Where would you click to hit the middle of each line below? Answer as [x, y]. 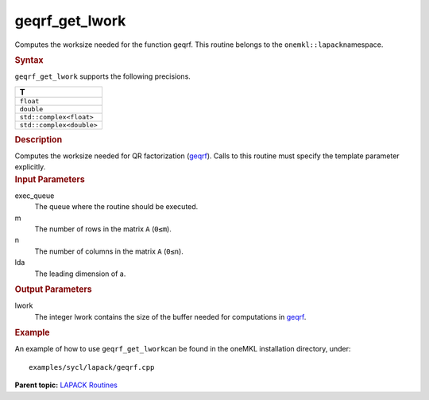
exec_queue [35, 196]
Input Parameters [50, 179]
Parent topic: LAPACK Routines [66, 385]
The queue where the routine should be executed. [116, 207]
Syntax [29, 60]
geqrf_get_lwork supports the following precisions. [102, 76]
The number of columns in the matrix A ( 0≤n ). [109, 251]
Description [39, 139]
